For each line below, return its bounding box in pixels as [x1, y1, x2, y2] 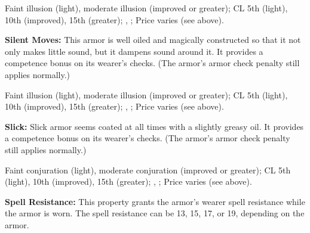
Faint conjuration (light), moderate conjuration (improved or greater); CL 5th [5, 163, 291, 176]
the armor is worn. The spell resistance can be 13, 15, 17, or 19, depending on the [5, 207, 305, 219]
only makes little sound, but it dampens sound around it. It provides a [5, 45, 263, 57]
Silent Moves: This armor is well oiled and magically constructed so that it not [5, 33, 301, 46]
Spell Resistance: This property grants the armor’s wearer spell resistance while [5, 195, 305, 207]
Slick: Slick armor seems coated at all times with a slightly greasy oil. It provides [5, 120, 304, 132]
